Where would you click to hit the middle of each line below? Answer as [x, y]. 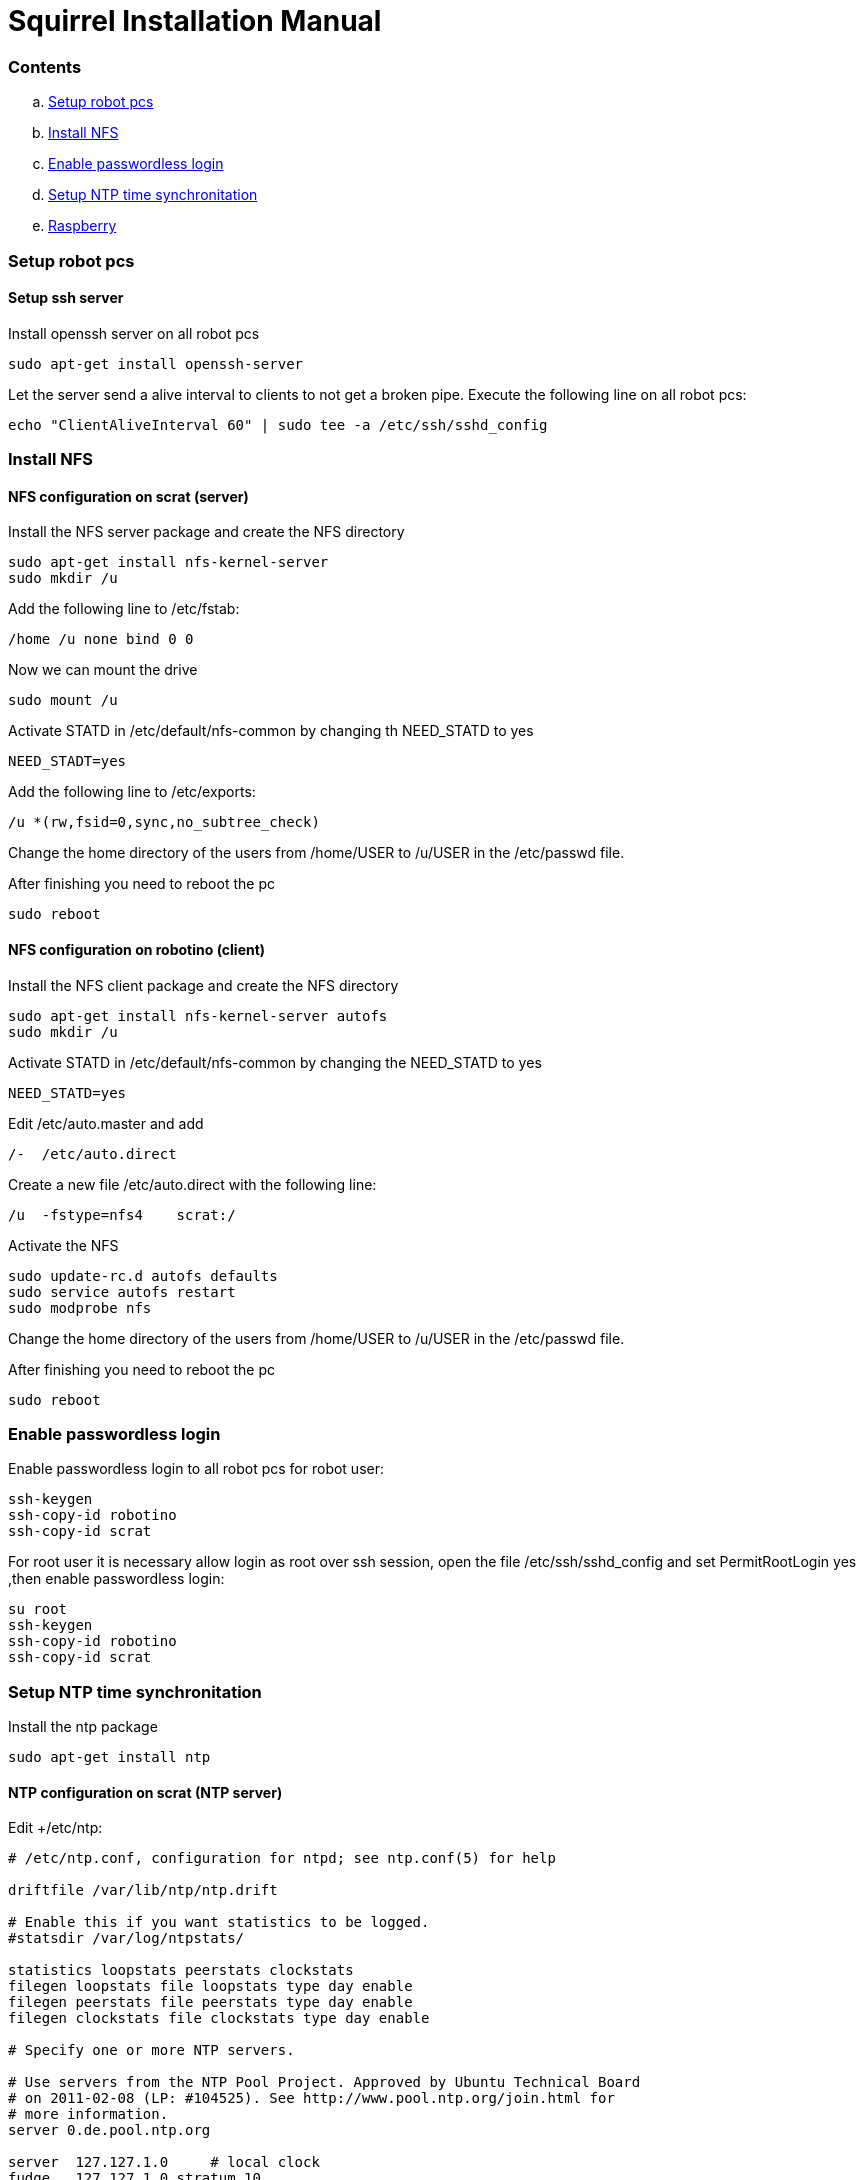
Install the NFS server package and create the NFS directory [206, 532]
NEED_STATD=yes [67, 1092]
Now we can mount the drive [103, 670]
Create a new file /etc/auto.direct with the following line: [192, 1184]
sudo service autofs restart [122, 1291]
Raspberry [82, 226]
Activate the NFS [63, 1245]
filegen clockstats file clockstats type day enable [219, 2018]
